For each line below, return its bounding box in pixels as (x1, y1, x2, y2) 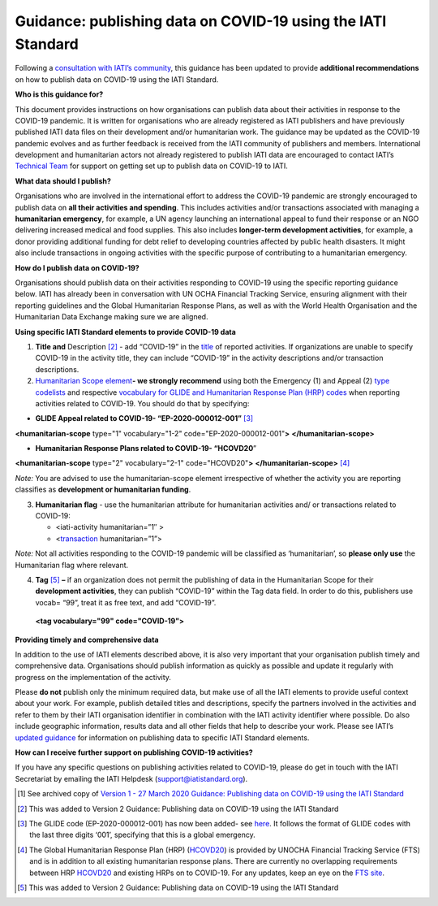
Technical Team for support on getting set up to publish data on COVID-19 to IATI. (15, 161, 288, 171)
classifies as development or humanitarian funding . (15, 484, 191, 495)
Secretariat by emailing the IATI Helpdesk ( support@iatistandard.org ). (15, 774, 248, 783)
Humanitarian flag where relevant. (15, 560, 129, 570)
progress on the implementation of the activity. (15, 672, 172, 682)
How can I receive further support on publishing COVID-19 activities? (15, 748, 253, 757)
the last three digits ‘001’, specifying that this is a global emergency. (29, 830, 255, 840)
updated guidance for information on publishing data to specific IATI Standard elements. (15, 732, 310, 743)
